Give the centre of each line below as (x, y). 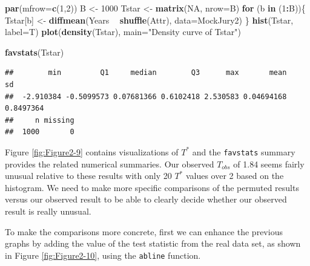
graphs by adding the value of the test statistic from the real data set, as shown (153, 243)
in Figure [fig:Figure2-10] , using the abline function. (103, 255)
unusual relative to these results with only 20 (88, 176)
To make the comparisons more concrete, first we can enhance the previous (144, 231)
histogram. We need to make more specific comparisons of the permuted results (152, 187)
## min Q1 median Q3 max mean (146, 73)
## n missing (40, 120)
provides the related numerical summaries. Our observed (110, 164)
